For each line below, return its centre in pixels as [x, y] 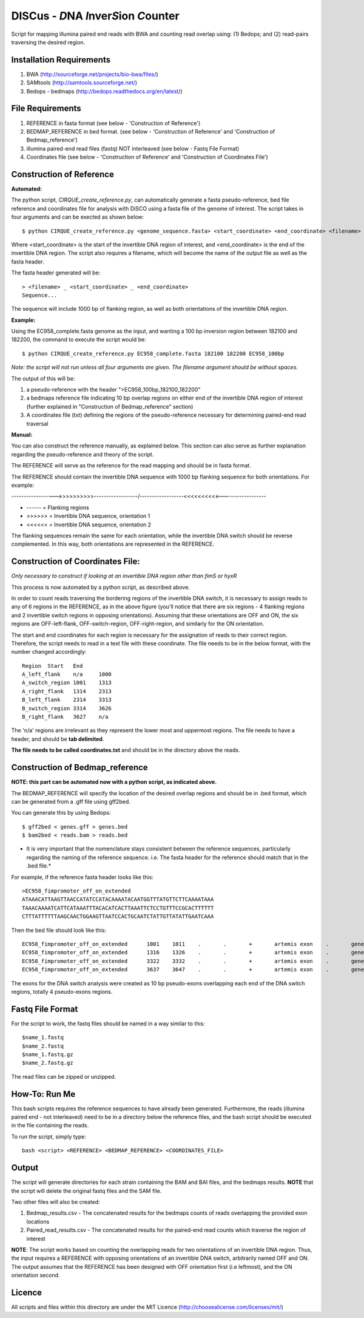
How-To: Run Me [43, 1094]
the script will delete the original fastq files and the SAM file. [86, 1191]
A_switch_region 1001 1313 [67, 683]
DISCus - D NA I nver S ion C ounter [95, 16]
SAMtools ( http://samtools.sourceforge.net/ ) [82, 83]
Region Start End [52, 666]
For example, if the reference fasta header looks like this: [83, 877]
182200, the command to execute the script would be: [79, 339]
